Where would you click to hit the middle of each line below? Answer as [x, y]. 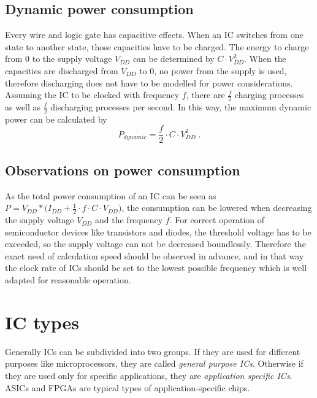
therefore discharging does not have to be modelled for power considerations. [149, 82]
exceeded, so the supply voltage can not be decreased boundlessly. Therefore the [155, 244]
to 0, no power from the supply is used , [213, 70]
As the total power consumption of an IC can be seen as [111, 195]
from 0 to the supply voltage [59, 59]
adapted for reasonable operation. [68, 280]
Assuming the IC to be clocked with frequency [92, 95]
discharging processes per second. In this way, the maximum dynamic [181, 107]
